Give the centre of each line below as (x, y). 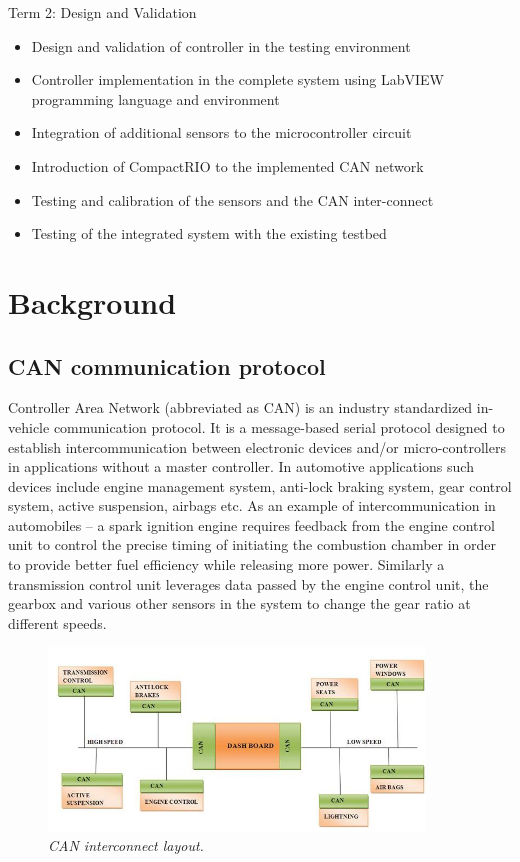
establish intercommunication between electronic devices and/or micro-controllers (257, 446)
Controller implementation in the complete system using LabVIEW (237, 79)
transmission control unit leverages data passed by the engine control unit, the (248, 583)
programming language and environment (155, 98)
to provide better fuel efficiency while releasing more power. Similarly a (226, 564)
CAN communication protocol (167, 365)
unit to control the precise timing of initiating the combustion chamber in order (252, 544)
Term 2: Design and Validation (102, 12)
